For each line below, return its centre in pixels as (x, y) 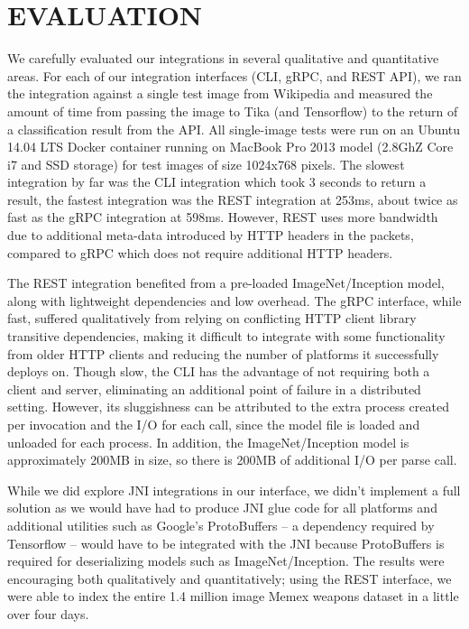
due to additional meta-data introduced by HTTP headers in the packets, (211, 235)
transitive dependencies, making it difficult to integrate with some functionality (226, 336)
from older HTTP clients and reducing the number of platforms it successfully (223, 353)
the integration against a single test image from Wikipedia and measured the (220, 93)
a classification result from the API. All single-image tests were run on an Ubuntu (234, 129)
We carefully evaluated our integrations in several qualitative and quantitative (223, 58)
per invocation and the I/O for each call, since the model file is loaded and (214, 424)
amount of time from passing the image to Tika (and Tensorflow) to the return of (233, 111)
